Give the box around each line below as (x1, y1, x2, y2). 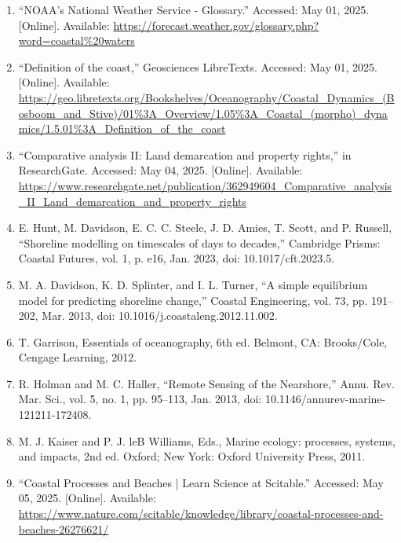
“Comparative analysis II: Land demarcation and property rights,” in (18, 146, 352, 163)
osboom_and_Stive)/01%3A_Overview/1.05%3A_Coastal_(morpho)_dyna (18, 105, 388, 121)
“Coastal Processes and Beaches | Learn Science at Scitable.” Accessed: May (18, 474, 384, 490)
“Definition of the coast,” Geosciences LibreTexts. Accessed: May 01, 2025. (18, 58, 377, 75)
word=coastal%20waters (18, 32, 135, 49)
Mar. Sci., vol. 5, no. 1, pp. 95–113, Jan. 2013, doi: (18, 391, 262, 407)
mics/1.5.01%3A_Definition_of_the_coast (18, 120, 226, 137)
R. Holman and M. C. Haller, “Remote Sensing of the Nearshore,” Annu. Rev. (18, 375, 395, 391)
